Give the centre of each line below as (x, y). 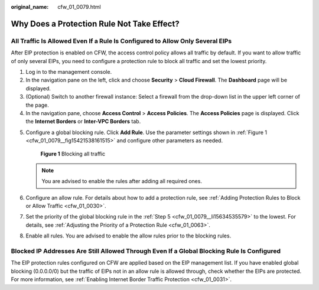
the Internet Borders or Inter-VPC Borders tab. (83, 122)
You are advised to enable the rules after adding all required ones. (122, 181)
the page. (38, 105)
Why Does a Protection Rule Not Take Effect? (95, 24)
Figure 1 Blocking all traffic (73, 154)
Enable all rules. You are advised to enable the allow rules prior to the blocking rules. (128, 236)
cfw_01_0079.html (79, 7)
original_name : (30, 7)
